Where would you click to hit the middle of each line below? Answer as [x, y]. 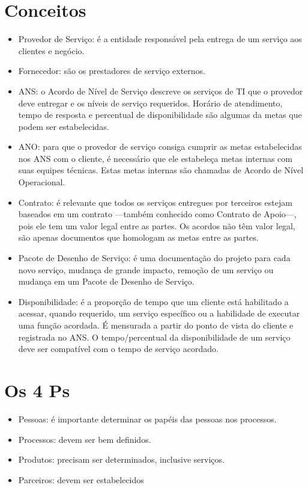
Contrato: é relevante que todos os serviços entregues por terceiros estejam [155, 202]
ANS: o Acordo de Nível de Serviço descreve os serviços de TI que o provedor [161, 91]
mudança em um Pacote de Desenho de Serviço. [106, 281]
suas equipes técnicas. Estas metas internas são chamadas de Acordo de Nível [161, 170]
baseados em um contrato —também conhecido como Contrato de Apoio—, [157, 214]
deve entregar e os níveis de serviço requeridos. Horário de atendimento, [150, 103]
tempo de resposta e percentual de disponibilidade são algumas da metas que [160, 115]
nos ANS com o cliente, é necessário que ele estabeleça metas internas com [155, 158]
